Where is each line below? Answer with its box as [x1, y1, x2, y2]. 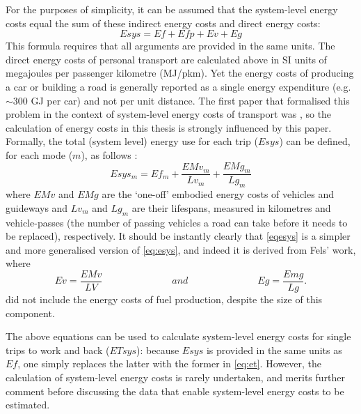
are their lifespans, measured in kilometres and [131, 200, 331, 215]
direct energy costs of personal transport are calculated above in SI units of [6, 52, 327, 66]
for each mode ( [6, 147, 73, 162]
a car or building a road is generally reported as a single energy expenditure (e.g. [6, 79, 351, 93]
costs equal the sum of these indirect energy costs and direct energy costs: [6, 15, 321, 30]
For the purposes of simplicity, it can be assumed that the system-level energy [6, 2, 338, 16]
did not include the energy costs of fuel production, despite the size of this [6, 291, 323, 306]
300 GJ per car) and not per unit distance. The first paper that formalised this [13, 93, 350, 107]
